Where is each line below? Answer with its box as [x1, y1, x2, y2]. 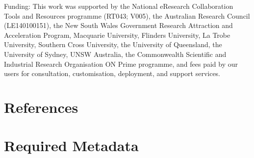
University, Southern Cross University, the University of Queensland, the [4, 39, 222, 50]
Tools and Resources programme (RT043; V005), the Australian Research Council [4, 10, 250, 21]
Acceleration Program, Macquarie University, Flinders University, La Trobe [4, 29, 230, 40]
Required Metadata [4, 135, 139, 156]
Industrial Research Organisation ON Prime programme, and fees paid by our [4, 58, 238, 69]
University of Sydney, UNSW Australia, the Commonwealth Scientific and [4, 49, 227, 59]
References [4, 97, 78, 117]
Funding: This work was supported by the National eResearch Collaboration [4, 1, 233, 11]
